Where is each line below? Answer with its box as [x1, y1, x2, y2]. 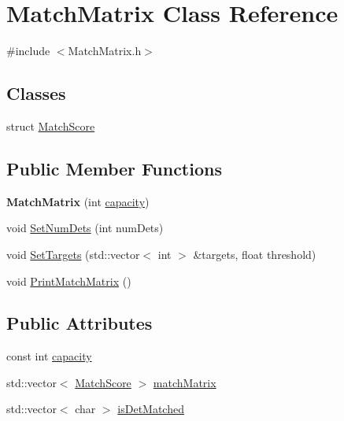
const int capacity [6, 348, 92, 364]
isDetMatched [117, 401, 184, 417]
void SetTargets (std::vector [6, 246, 140, 262]
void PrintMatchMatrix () [6, 272, 131, 289]
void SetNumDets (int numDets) [6, 220, 164, 236]
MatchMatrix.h [68, 42, 142, 59]
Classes [6, 81, 66, 105]
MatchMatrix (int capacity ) [6, 193, 150, 209]
